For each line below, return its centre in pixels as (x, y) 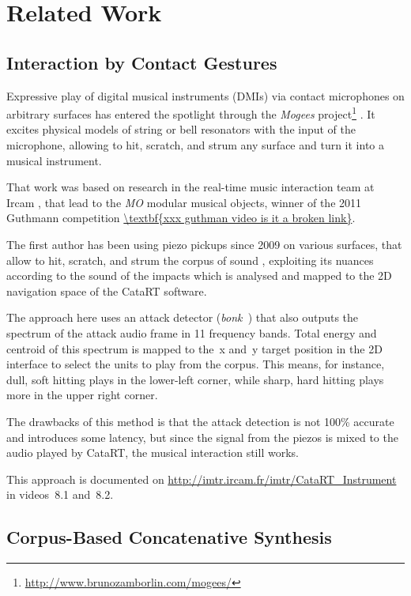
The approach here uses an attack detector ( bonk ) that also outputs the (183, 317)
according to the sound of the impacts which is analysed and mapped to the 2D (199, 275)
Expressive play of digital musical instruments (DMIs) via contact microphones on (205, 95)
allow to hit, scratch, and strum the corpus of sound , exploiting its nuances (190, 260)
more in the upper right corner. (82, 395)
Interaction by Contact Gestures (142, 62)
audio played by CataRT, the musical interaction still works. (153, 453)
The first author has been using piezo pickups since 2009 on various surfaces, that (204, 244)
